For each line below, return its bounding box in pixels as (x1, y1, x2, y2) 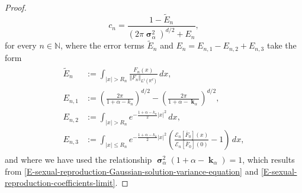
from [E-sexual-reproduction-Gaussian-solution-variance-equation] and (5, 165, 259, 177)
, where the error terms (60, 39, 144, 52)
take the (266, 39, 297, 52)
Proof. (5, 1, 27, 13)
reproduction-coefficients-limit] (5, 176, 115, 189)
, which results (242, 153, 295, 165)
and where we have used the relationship (5, 153, 152, 165)
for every (5, 39, 37, 52)
